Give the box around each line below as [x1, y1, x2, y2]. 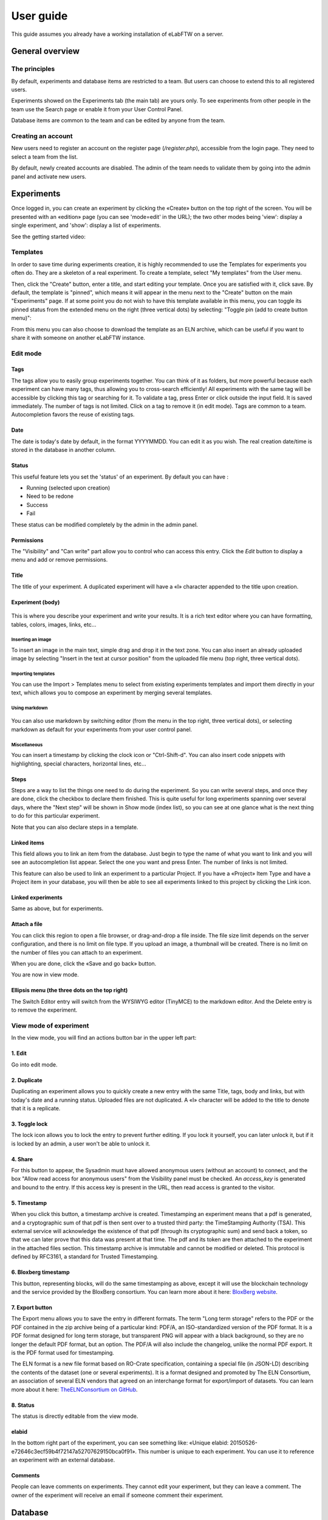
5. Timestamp [11, 1199, 47, 1206]
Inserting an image [11, 637, 52, 643]
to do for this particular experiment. [11, 812, 100, 820]
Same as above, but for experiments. [11, 905, 104, 912]
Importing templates [11, 671, 55, 677]
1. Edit [11, 1049, 27, 1057]
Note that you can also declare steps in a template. [11, 823, 138, 831]
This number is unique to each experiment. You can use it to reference [137, 1448, 315, 1455]
